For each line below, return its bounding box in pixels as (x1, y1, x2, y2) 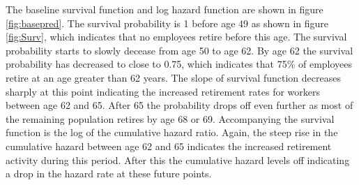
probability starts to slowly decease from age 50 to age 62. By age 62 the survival (6, 43, 353, 57)
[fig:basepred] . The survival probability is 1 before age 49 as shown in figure (6, 15, 328, 30)
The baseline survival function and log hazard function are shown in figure (6, 2, 323, 16)
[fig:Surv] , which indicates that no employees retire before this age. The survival (6, 29, 347, 44)
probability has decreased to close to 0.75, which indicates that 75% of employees (6, 57, 353, 71)
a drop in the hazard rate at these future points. (6, 166, 212, 181)
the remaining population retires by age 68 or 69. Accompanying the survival (6, 111, 335, 126)
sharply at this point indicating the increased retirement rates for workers (6, 84, 321, 98)
